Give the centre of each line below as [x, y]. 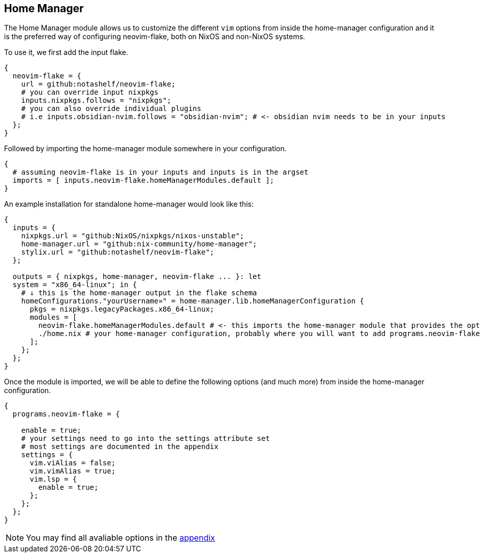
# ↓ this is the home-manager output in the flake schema [139, 293]
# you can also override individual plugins [111, 109]
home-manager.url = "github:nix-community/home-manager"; [139, 244]
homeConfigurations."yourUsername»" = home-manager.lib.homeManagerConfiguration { [193, 301]
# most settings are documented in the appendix [120, 447]
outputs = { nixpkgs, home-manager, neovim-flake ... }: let [137, 277]
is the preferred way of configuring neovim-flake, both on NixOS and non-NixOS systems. [155, 37]
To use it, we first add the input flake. [66, 52]
